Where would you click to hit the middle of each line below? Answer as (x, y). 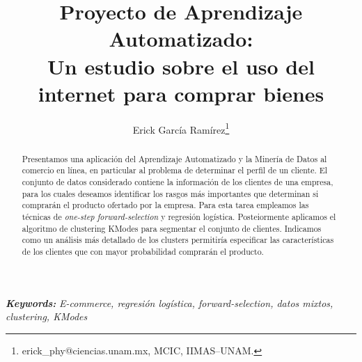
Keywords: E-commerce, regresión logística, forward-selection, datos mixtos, (170, 302)
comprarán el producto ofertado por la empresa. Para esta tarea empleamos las (165, 205)
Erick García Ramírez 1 (181, 128)
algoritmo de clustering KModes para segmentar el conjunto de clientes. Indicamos (172, 228)
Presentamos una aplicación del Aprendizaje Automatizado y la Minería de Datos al (174, 158)
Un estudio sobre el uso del (181, 66)
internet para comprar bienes (181, 93)
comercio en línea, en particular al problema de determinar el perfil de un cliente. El (175, 170)
